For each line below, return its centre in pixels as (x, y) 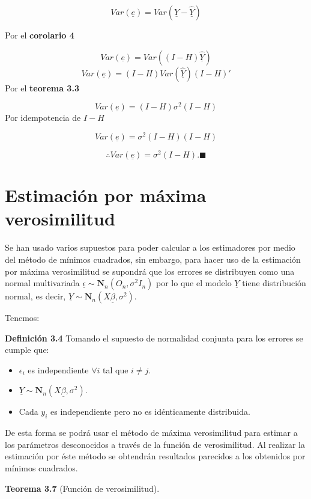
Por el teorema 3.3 (42, 87)
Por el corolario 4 (40, 35)
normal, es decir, (35, 296)
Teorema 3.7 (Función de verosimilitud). (82, 488)
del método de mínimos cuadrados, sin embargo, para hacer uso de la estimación (153, 259)
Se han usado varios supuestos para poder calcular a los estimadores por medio (150, 247)
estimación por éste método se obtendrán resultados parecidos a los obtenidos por (155, 456)
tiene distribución (274, 283)
